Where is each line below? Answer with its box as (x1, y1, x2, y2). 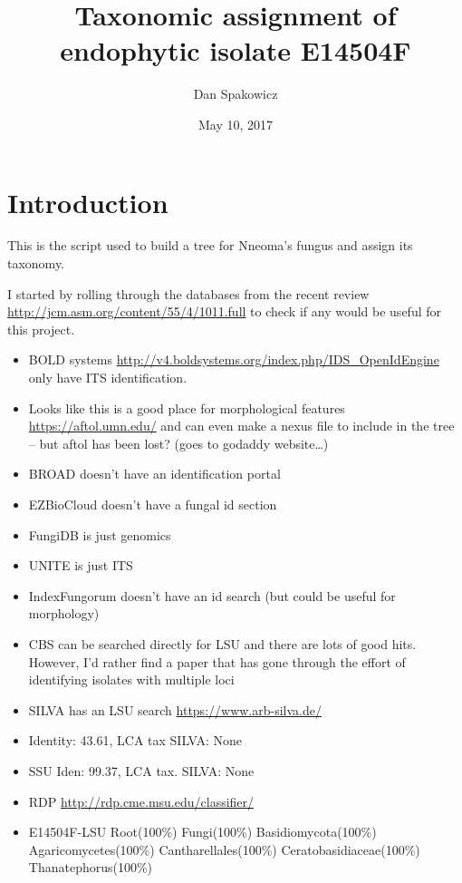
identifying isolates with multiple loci (28, 670, 235, 689)
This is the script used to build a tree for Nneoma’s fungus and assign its (7, 236, 413, 255)
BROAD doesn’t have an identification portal (28, 464, 281, 483)
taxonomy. (7, 254, 65, 273)
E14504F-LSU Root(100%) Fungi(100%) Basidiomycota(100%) (28, 822, 377, 841)
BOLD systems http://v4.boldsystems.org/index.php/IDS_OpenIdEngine (28, 350, 439, 369)
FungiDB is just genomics (28, 525, 171, 544)
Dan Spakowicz (193, 84, 278, 103)
